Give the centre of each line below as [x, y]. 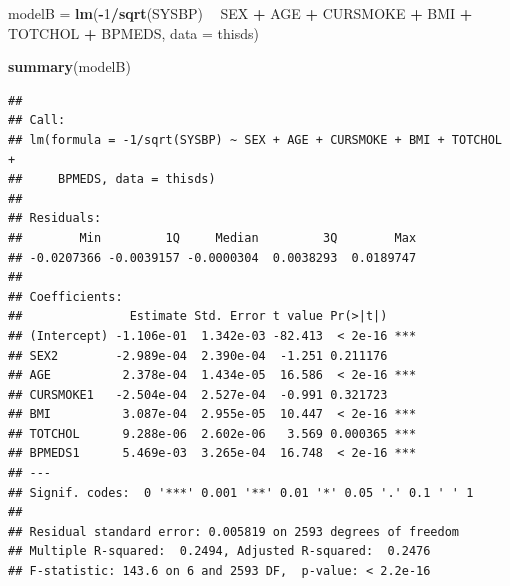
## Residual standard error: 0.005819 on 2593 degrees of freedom [234, 531]
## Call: [37, 120]
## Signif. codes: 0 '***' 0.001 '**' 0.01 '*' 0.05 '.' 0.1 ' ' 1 [241, 492]
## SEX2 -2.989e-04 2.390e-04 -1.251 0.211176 [198, 355]
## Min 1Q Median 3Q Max [212, 237]
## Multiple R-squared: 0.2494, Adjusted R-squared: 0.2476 [219, 551]
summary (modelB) [69, 66]
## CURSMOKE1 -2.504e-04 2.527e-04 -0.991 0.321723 [198, 394]
